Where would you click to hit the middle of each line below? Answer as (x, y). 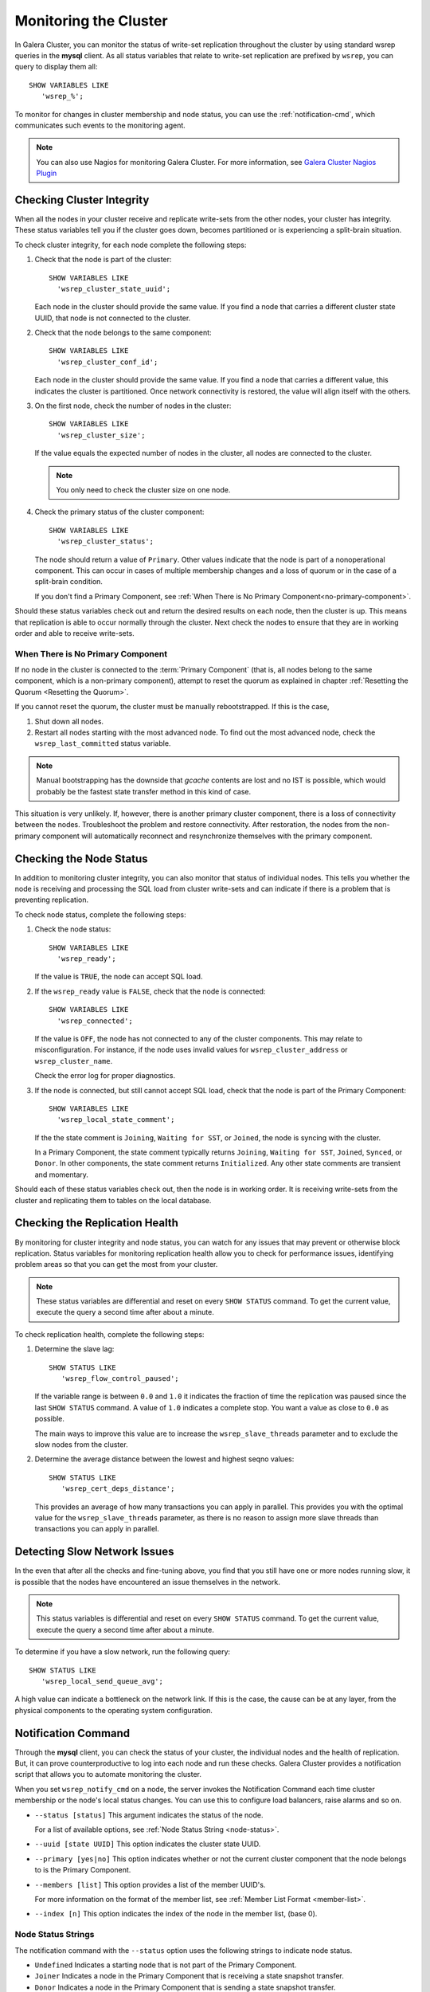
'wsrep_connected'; (95, 1021)
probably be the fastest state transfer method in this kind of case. (144, 791)
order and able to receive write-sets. (74, 633)
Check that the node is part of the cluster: (103, 260)
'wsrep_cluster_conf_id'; (107, 362)
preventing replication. (52, 900)
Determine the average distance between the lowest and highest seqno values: (164, 1459)
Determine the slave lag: (74, 1349)
